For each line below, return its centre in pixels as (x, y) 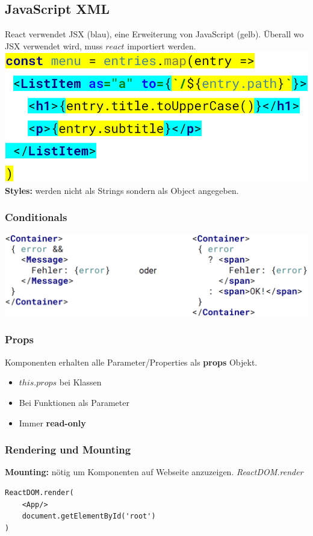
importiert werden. (162, 45)
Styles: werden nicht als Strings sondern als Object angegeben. (122, 190)
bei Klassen (80, 382)
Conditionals (36, 217)
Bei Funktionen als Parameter (74, 402)
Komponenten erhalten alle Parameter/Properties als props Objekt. (131, 362)
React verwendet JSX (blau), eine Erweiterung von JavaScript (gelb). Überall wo (154, 34)
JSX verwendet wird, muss (54, 45)
